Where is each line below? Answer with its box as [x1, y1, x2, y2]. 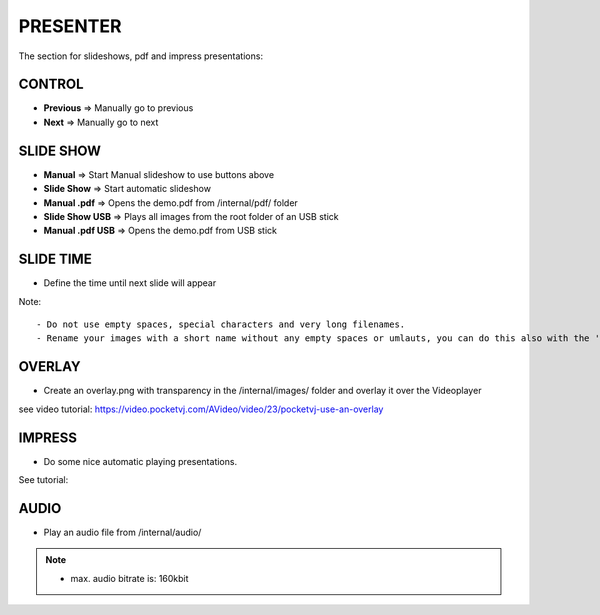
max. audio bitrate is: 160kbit [70, 572, 189, 584]
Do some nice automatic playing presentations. [43, 455, 238, 467]
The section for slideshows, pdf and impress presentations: [18, 50, 264, 62]
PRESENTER [18, 15, 122, 37]
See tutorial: [18, 473, 69, 485]
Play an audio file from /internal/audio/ [43, 526, 202, 538]
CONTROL [18, 76, 84, 93]
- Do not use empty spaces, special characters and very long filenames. [36, 319, 406, 330]
